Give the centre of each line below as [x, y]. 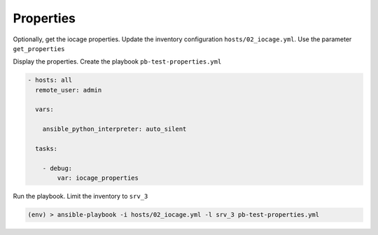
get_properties [39, 49]
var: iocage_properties [98, 178]
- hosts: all [50, 80]
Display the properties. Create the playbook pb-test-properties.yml [117, 62]
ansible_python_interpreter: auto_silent [114, 129]
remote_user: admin [69, 90]
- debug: [57, 168]
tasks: [47, 149]
